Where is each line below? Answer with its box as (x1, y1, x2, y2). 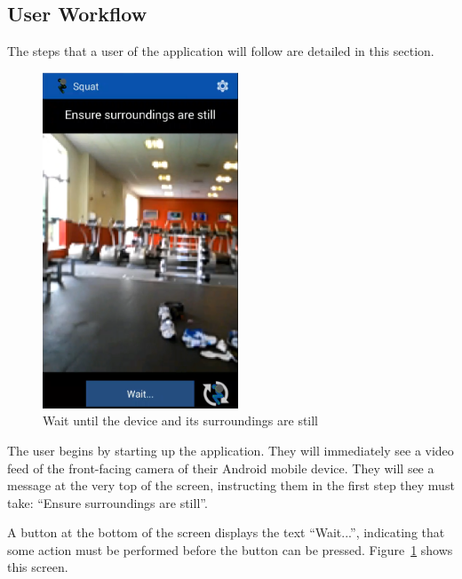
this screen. (7, 558, 68, 576)
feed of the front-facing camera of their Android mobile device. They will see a (7, 458, 434, 477)
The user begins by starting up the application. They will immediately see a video (7, 440, 454, 459)
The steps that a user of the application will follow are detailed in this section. (7, 42, 434, 60)
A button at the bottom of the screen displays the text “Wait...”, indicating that (7, 523, 445, 542)
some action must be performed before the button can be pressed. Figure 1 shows (7, 540, 453, 559)
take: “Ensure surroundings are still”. (7, 493, 208, 512)
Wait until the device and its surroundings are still (43, 411, 319, 430)
